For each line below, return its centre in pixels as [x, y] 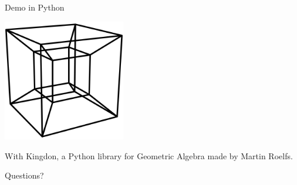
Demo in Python [35, 7]
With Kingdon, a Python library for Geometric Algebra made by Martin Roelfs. [149, 155]
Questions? [24, 175]
